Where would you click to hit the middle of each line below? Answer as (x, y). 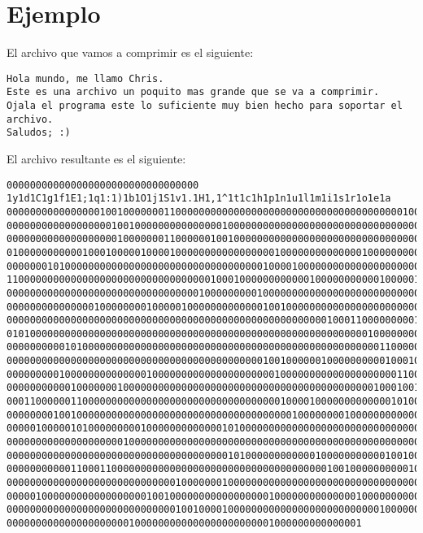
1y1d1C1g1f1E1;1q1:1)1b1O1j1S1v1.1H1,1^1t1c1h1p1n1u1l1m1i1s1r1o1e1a (199, 199)
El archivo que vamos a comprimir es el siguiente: (130, 52)
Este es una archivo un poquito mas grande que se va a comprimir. (193, 92)
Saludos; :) (39, 133)
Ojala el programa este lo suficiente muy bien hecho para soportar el (205, 106)
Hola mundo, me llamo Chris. (85, 78)
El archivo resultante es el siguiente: (96, 158)
